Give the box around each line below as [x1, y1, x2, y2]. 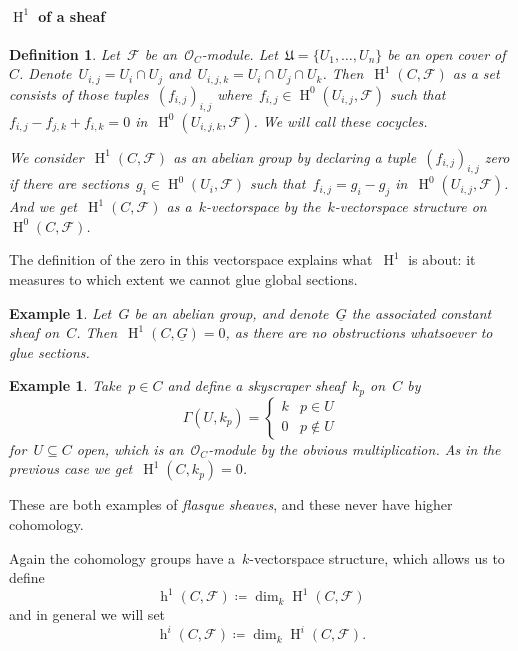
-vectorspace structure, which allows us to [249, 547, 505, 568]
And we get [9, 196, 77, 217]
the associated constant [351, 302, 492, 323]
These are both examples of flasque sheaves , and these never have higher [9, 494, 453, 515]
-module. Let [201, 43, 278, 64]
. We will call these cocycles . [253, 110, 428, 131]
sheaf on [9, 322, 60, 343]
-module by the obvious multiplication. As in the [208, 438, 501, 459]
